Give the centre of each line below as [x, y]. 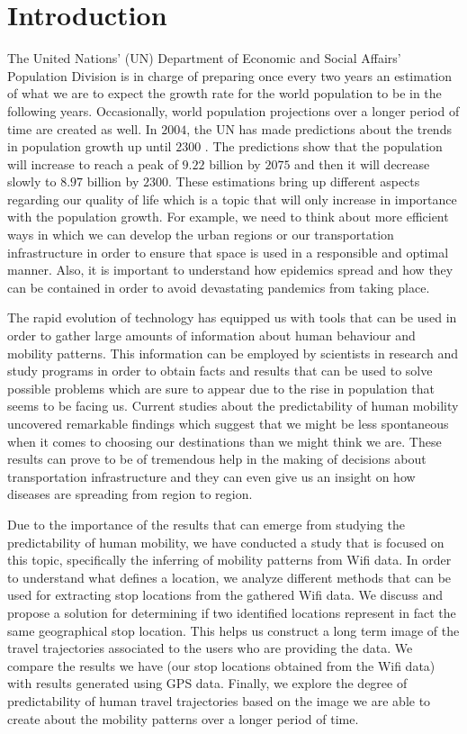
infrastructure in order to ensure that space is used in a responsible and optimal [228, 252]
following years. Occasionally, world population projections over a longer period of [233, 110]
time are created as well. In [82, 128]
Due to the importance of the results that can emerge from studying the [206, 524]
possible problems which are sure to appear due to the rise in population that [221, 388]
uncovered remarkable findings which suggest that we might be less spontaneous [228, 423]
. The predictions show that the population [323, 146]
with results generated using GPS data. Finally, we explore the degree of [207, 683]
